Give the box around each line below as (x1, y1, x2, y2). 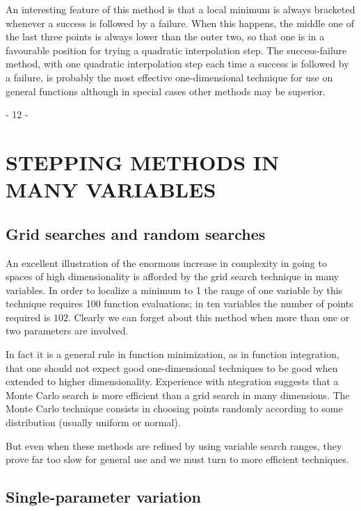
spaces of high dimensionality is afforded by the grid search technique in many (6, 269, 339, 284)
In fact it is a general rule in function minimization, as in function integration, (6, 347, 339, 362)
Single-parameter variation (6, 486, 202, 508)
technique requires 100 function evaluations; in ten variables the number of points (6, 296, 353, 311)
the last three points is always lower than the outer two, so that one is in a (6, 29, 325, 44)
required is (6, 309, 51, 324)
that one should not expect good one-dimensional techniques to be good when (6, 360, 338, 375)
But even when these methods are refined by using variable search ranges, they (6, 438, 342, 453)
